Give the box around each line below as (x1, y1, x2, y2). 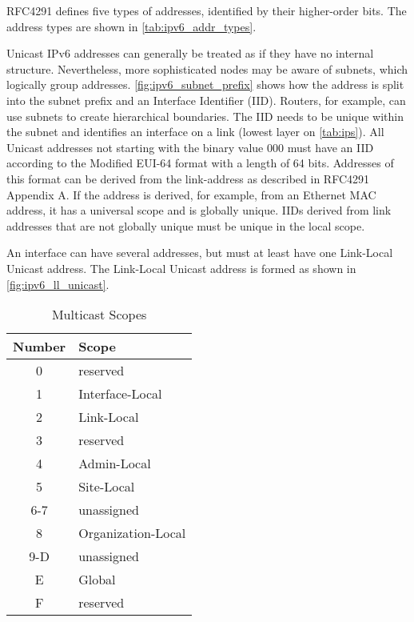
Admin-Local (78, 454, 151, 473)
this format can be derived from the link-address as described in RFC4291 (6, 170, 370, 187)
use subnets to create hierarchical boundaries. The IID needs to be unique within (6, 107, 404, 124)
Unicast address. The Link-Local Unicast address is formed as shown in (6, 259, 356, 276)
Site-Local (78, 477, 135, 496)
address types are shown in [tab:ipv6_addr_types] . (6, 18, 257, 34)
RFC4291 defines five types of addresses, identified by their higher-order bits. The (6, 2, 407, 18)
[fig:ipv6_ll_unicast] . (6, 275, 109, 292)
